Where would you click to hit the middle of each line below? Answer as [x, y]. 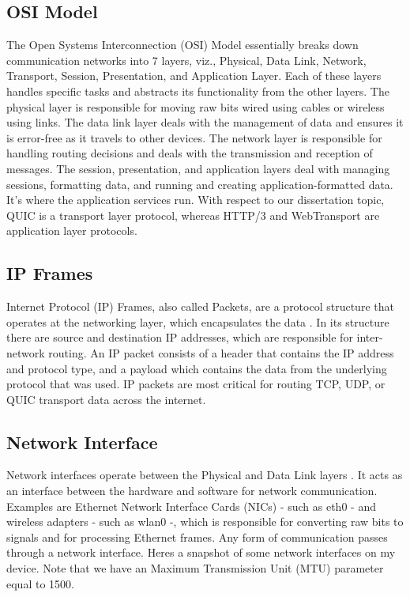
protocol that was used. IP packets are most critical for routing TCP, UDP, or [196, 384]
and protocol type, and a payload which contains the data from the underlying [197, 368]
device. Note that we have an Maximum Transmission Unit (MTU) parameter [195, 568]
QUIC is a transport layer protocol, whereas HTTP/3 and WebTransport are [193, 215]
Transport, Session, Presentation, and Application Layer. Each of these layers [194, 76]
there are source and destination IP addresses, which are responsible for [180, 337]
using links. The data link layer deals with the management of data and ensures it [205, 122]
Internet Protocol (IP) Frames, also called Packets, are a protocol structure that [200, 306]
